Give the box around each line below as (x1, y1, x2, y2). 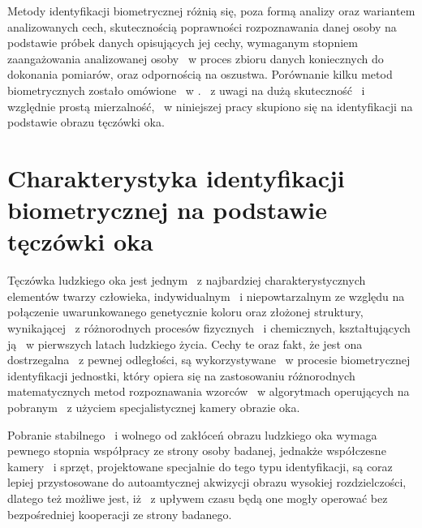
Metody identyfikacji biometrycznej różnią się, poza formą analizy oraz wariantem (7, 2, 416, 19)
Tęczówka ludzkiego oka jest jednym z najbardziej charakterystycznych (7, 272, 366, 289)
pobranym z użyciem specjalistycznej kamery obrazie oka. (7, 399, 300, 415)
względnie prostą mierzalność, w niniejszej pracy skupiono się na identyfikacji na (7, 97, 413, 114)
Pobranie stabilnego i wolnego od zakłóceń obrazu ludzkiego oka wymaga (7, 426, 377, 443)
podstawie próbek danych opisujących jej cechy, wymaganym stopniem (7, 34, 358, 51)
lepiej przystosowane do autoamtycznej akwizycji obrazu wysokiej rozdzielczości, (7, 474, 407, 491)
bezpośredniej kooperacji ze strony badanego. (7, 505, 232, 522)
